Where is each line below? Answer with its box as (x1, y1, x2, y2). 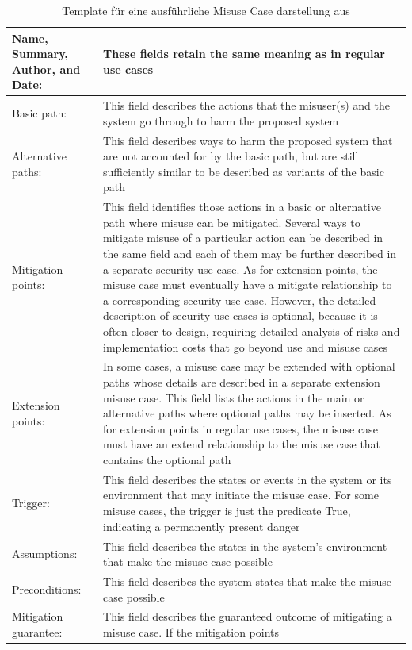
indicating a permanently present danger (103, 517, 300, 534)
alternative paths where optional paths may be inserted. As (103, 405, 391, 421)
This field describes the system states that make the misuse (103, 572, 391, 589)
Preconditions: (12, 580, 82, 597)
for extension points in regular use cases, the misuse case (103, 420, 378, 437)
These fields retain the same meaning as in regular (103, 45, 385, 62)
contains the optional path (103, 452, 231, 468)
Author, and (12, 60, 81, 77)
